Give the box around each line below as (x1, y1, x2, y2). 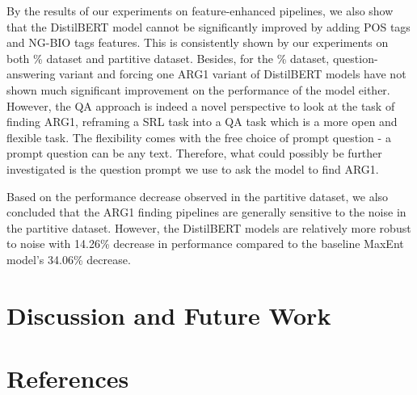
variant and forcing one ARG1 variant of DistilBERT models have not (59, 65, 406, 82)
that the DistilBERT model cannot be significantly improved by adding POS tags (6, 18, 411, 35)
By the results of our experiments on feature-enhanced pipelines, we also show (6, 2, 394, 19)
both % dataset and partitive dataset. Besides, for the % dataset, (6, 49, 330, 66)
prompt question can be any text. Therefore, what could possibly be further (6, 145, 382, 162)
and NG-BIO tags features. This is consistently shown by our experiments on (6, 34, 389, 51)
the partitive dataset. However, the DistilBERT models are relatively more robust (6, 219, 411, 236)
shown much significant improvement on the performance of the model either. (6, 81, 390, 98)
